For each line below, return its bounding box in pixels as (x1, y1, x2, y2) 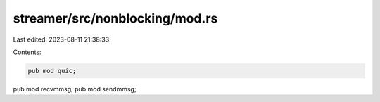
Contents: (13, 48, 42, 56)
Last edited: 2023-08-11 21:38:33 (13, 35, 110, 44)
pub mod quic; (27, 67, 77, 75)
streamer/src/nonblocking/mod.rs (13, 11, 218, 26)
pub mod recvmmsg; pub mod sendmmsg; (13, 84, 137, 93)
